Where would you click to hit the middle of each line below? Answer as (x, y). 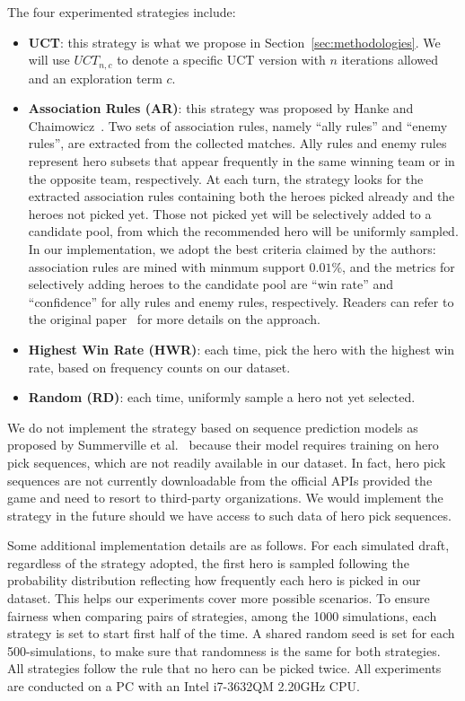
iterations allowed (390, 60)
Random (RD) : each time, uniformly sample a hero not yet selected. (222, 397)
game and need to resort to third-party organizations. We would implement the (225, 498)
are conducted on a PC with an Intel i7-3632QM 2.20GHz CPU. (184, 686)
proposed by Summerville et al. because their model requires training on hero (223, 445)
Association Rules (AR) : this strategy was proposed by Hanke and (221, 108)
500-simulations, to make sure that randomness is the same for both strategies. (224, 650)
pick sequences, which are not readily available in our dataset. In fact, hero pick (227, 462)
